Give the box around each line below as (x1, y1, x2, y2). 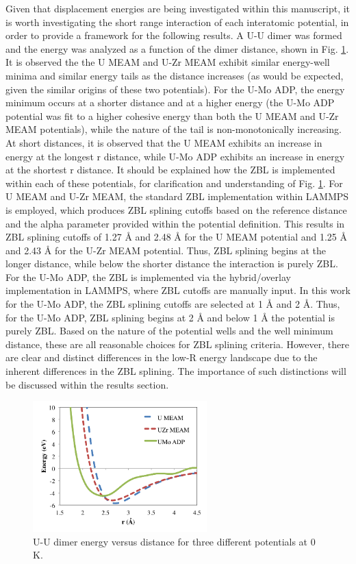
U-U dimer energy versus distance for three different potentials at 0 (33, 534, 316, 548)
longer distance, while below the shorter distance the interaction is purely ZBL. (5, 256, 338, 271)
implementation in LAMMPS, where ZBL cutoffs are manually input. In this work (5, 283, 351, 297)
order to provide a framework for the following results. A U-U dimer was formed (5, 28, 342, 42)
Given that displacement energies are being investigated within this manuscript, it (5, 1, 351, 15)
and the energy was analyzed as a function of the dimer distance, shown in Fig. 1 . (5, 41, 349, 56)
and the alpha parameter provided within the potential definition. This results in (5, 216, 345, 230)
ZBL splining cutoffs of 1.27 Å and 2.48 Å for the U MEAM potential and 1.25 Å (5, 230, 347, 244)
